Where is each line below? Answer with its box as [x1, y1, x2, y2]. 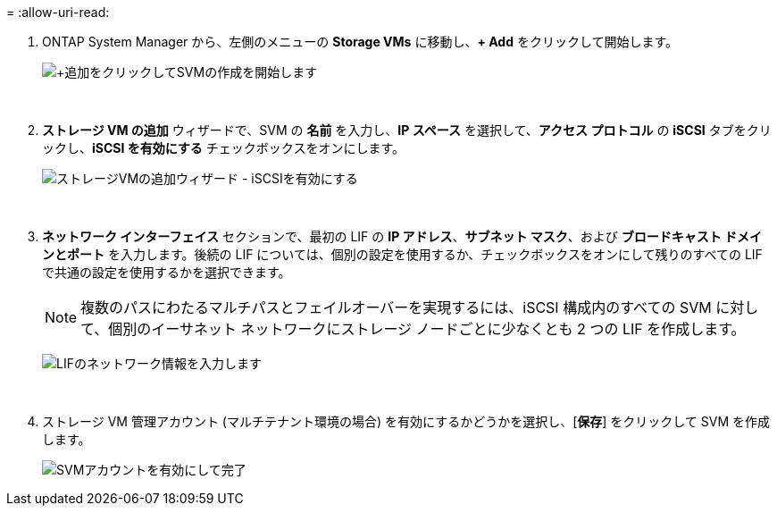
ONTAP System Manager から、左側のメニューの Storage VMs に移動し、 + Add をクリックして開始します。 [42, 34, 679, 49]
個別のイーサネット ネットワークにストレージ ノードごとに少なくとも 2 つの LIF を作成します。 [108, 320, 746, 338]
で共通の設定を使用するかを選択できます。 [42, 265, 291, 280]
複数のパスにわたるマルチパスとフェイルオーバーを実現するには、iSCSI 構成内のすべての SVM [80, 299, 712, 316]
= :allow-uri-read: [6, 4, 110, 20]
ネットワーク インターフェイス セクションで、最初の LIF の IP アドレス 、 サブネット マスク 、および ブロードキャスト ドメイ [42, 229, 763, 244]
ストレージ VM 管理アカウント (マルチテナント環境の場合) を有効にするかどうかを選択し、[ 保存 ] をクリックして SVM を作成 [42, 414, 771, 429]
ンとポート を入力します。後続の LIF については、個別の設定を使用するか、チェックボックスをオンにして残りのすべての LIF [42, 247, 763, 262]
